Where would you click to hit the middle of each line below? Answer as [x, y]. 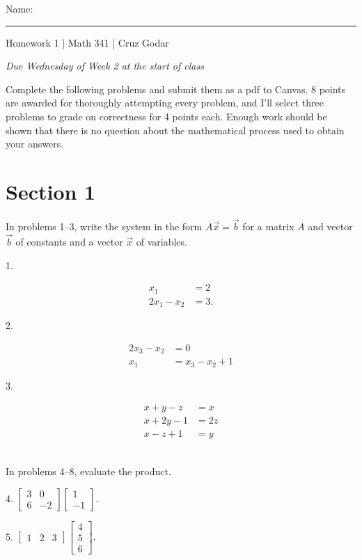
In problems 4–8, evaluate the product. [88, 471]
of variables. [162, 241]
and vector [330, 226]
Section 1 [51, 191]
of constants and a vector [69, 241]
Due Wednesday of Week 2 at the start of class [105, 66]
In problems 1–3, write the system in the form [104, 226]
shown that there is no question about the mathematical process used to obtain [175, 130]
